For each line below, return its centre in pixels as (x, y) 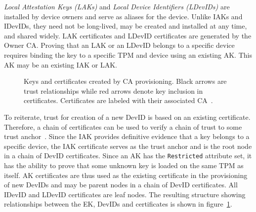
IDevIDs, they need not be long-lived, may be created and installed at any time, (126, 26)
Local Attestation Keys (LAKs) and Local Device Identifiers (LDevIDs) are (117, 6)
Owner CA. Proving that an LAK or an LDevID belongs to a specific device (119, 45)
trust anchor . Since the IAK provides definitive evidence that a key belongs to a (127, 136)
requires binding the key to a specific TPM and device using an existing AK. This (128, 54)
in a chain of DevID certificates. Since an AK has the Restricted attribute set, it (128, 156)
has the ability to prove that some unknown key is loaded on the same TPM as (124, 165)
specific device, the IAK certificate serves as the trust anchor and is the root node (128, 146)
